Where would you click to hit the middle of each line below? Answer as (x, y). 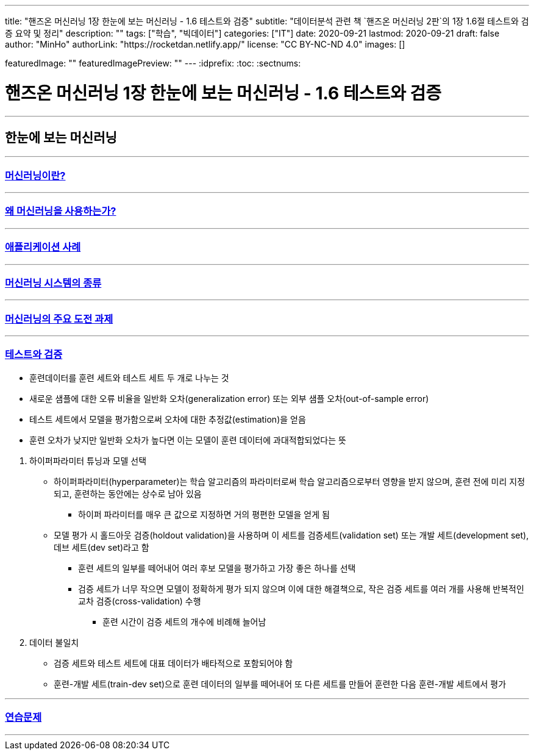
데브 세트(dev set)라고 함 (101, 547)
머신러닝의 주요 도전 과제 (59, 319)
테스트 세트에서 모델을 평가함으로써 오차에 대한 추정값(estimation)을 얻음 (168, 419)
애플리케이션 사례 (43, 247)
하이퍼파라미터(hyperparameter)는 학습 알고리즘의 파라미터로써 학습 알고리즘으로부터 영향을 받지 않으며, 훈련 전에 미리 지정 (290, 481)
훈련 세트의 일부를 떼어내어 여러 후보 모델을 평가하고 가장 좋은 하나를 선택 (217, 568)
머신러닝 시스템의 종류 (53, 283)
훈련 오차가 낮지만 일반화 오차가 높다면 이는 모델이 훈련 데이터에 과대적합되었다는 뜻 (188, 440)
